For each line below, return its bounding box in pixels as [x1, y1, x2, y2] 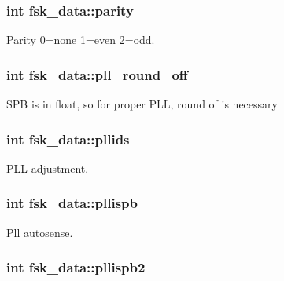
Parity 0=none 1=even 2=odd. [6, 31, 155, 48]
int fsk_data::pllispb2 [6, 257, 146, 277]
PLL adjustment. [6, 159, 89, 176]
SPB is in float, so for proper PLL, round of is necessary [6, 96, 278, 112]
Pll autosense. [6, 224, 73, 240]
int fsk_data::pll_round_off [6, 64, 188, 84]
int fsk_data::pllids [6, 129, 130, 148]
